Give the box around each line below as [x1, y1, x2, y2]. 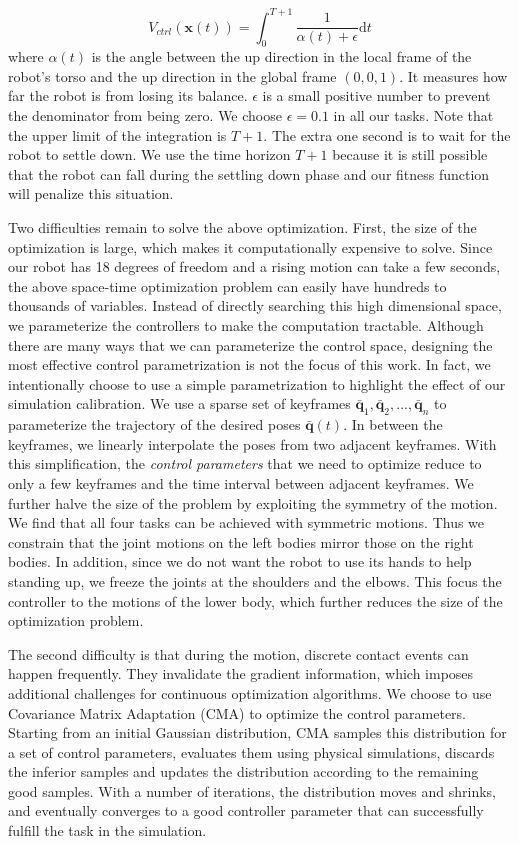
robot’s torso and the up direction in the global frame [8, 65, 337, 86]
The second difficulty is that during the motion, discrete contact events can [8, 643, 469, 664]
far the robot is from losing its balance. [8, 85, 248, 106]
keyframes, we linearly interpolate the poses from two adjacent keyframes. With [8, 433, 497, 454]
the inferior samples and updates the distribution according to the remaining [8, 761, 479, 782]
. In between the [343, 414, 443, 435]
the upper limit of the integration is [8, 124, 227, 145]
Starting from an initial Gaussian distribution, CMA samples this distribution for [8, 722, 507, 743]
